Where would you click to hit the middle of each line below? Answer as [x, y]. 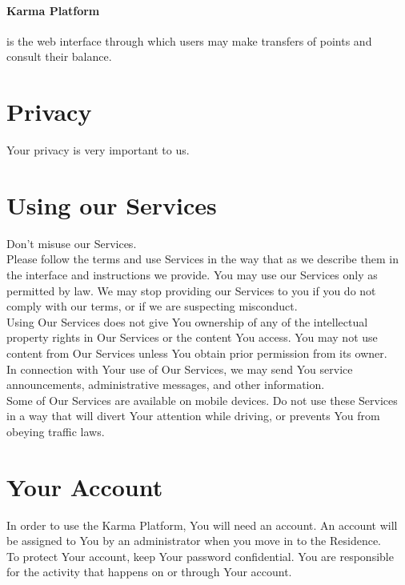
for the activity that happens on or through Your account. [149, 572]
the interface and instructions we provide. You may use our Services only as [192, 275]
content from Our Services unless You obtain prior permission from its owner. [197, 353]
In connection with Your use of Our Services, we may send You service [180, 369]
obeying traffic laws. [56, 431]
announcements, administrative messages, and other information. [166, 385]
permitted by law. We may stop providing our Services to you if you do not [191, 290]
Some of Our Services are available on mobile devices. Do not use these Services [202, 400]
